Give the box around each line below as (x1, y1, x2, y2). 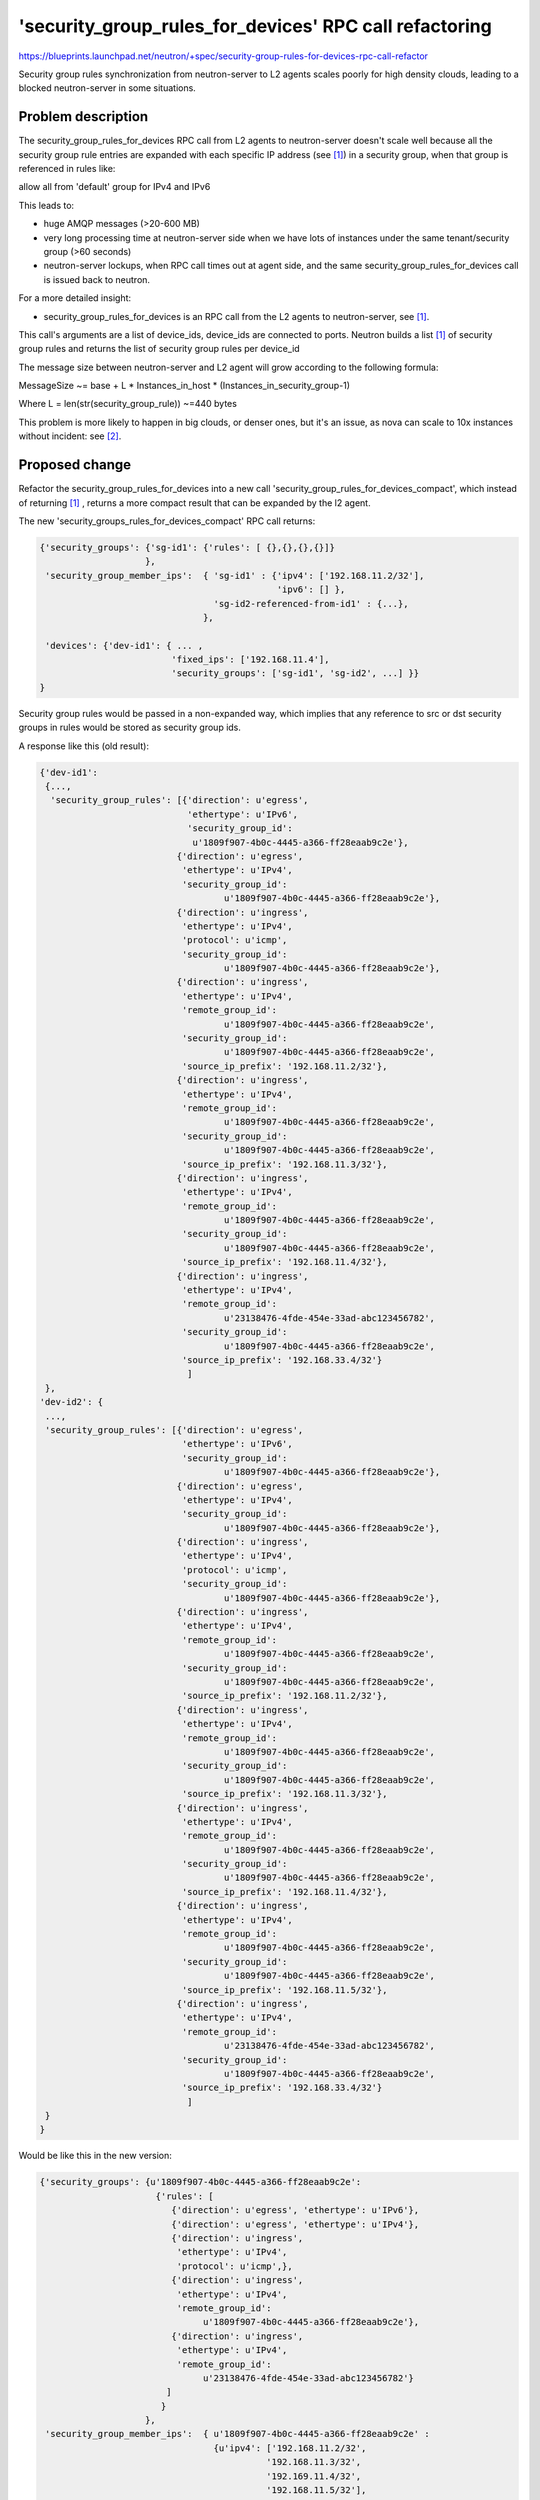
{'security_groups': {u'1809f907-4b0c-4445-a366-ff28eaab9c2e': (39, 2176, 362, 2188)
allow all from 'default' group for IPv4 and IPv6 (18, 181, 211, 193)
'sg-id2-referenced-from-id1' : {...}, (213, 598, 409, 609)
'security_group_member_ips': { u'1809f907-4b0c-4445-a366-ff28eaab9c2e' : (45, 2428, 430, 2440)
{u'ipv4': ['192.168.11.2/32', (213, 2442, 367, 2454)
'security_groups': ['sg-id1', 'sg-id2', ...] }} (171, 668, 420, 679)
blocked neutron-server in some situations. (18, 82, 197, 94)
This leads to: (18, 199, 75, 211)
